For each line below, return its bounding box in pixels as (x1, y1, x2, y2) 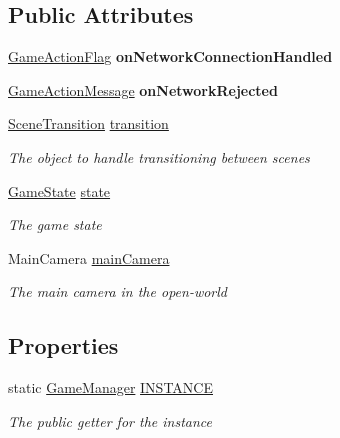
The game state (8, 214, 102, 235)
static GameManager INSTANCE (8, 377, 213, 398)
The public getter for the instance (8, 410, 212, 431)
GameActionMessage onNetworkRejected (8, 79, 278, 100)
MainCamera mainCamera (8, 247, 170, 268)
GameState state (8, 180, 111, 201)
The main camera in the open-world (8, 281, 227, 302)
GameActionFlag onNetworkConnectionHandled (8, 46, 333, 67)
